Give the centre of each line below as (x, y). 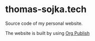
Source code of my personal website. (44, 23)
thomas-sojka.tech (46, 9)
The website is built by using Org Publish (47, 33)
